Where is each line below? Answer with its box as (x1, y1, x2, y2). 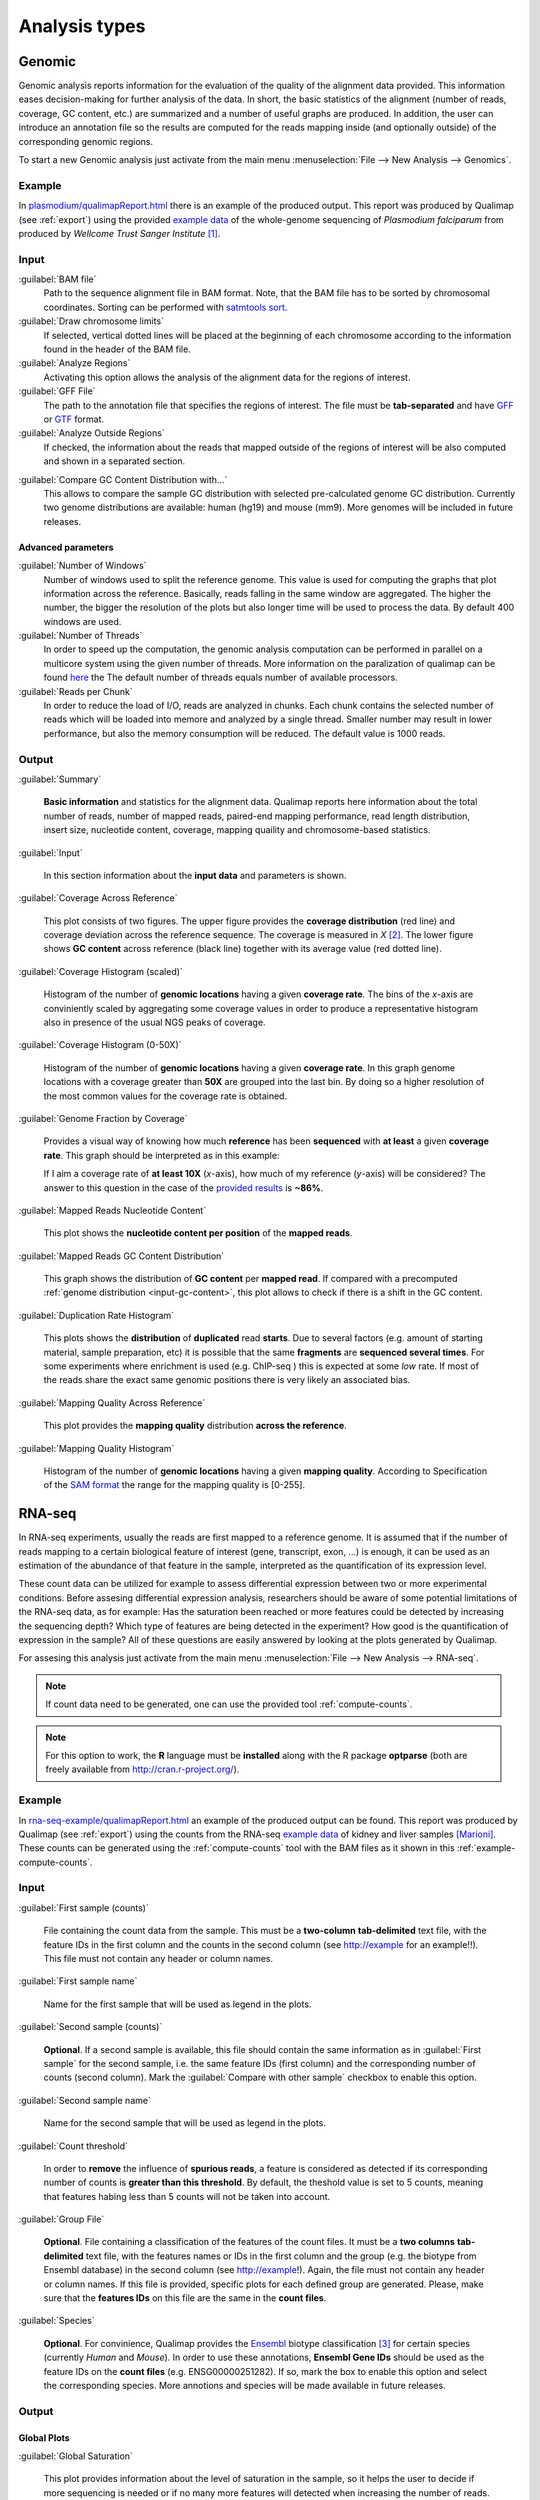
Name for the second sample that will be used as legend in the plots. (43, 2117, 327, 2129)
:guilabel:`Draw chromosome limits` (18, 315, 165, 327)
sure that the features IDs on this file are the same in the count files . (43, 2292, 327, 2304)
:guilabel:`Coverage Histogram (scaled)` (18, 965, 184, 977)
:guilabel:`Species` (18, 2315, 95, 2327)
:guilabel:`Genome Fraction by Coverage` (18, 1112, 189, 1124)
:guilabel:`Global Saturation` (18, 2450, 134, 2462)
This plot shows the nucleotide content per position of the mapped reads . (43, 1227, 353, 1239)
